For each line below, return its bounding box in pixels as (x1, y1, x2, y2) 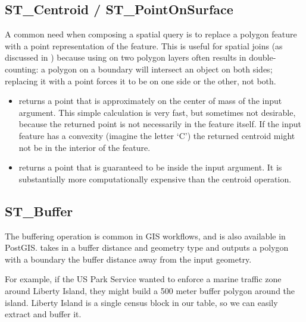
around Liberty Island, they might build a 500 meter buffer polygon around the (5, 284, 295, 296)
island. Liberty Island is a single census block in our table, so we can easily (5, 296, 278, 308)
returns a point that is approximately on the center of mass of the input (18, 94, 282, 107)
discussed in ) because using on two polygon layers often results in (5, 51, 246, 64)
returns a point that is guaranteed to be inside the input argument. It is (18, 161, 282, 173)
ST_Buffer (5, 201, 73, 220)
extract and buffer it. (5, 308, 82, 320)
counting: (5, 62, 39, 75)
